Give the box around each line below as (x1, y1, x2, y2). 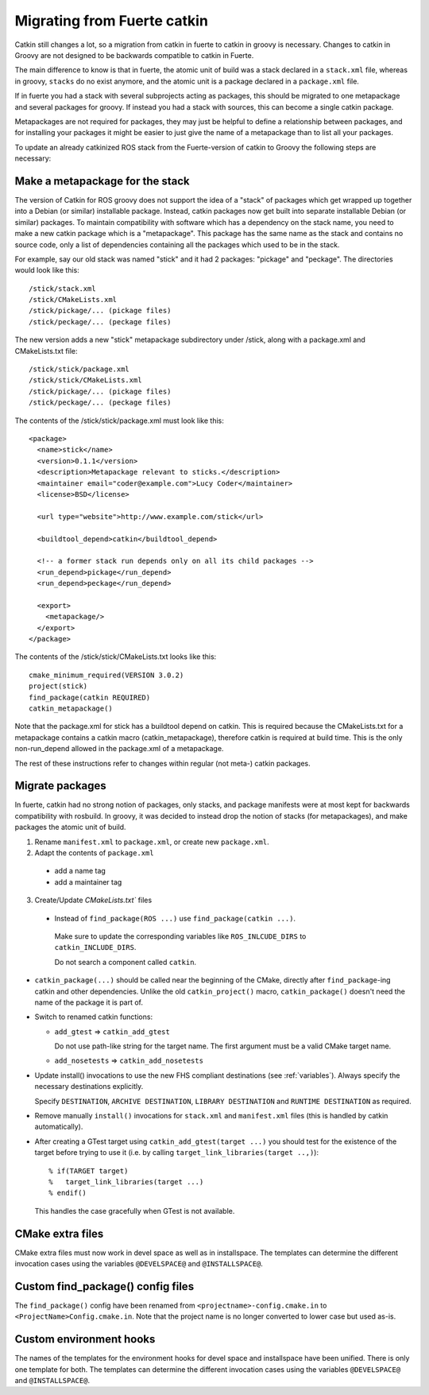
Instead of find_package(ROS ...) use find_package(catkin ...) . (54, 913, 296, 923)
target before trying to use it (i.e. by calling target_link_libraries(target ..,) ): (34, 1148, 319, 1157)
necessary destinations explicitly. (34, 1082, 144, 1091)
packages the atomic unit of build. (14, 823, 126, 832)
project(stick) (29, 682, 88, 691)
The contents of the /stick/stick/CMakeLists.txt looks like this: (14, 652, 217, 661)
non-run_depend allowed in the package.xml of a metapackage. (14, 744, 224, 754)
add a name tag (54, 866, 106, 876)
